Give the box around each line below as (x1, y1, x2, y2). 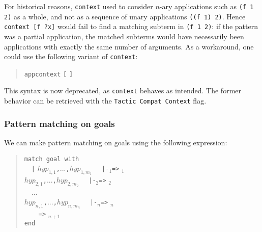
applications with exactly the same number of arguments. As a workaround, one (4, 41, 254, 51)
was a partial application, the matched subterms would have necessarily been (4, 31, 244, 41)
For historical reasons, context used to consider (4, 1, 153, 11)
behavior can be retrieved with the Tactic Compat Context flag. (4, 95, 207, 106)
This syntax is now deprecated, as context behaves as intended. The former (4, 85, 242, 96)
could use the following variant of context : (4, 51, 138, 62)
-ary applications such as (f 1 (159, 1, 254, 11)
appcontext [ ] (24, 70, 73, 78)
